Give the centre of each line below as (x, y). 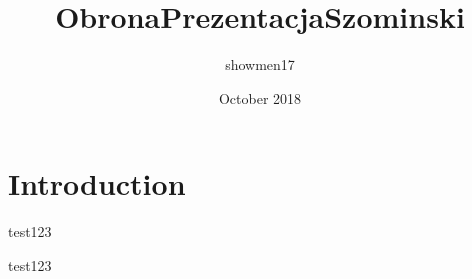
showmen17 (260, 64)
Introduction (97, 183)
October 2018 (260, 97)
